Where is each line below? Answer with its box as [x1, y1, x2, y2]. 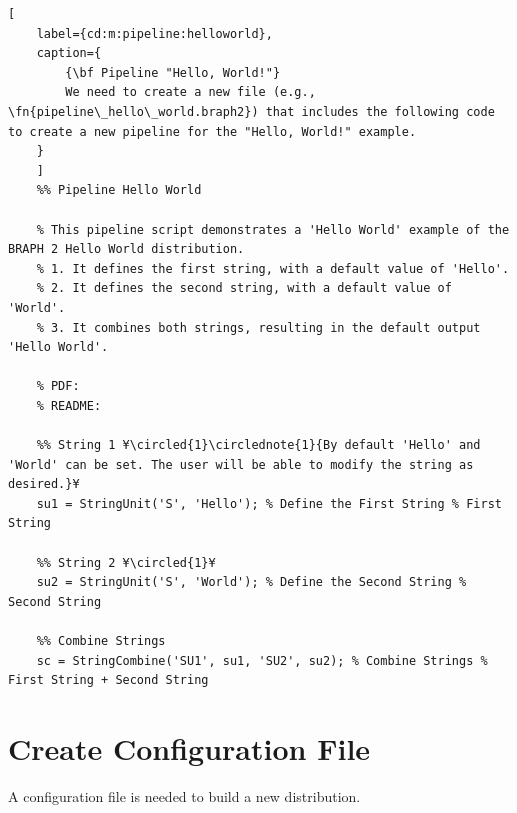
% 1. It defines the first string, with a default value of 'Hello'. [36, 261, 510, 276]
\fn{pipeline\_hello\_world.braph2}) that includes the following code [8, 104, 495, 119]
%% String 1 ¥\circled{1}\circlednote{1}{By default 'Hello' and [36, 438, 481, 453]
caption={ [36, 46, 102, 61]
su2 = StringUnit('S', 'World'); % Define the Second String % [36, 575, 467, 590]
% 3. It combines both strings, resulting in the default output [36, 320, 481, 335]
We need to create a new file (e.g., [65, 85, 316, 100]
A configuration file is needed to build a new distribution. [8, 785, 361, 806]
